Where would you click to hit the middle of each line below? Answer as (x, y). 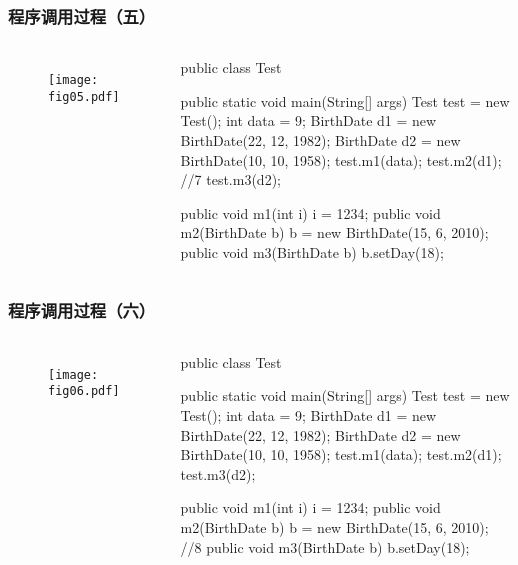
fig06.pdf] (84, 391)
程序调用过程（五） (82, 15)
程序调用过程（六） (82, 310)
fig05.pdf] (84, 96)
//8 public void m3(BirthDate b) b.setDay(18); (325, 546)
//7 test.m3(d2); (230, 179)
